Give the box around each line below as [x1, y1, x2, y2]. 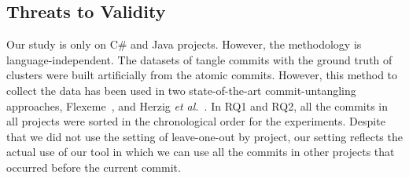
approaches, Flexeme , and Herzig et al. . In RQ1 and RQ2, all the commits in [6, 97, 388, 114]
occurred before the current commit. [6, 158, 181, 175]
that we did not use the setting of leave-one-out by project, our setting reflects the [6, 128, 403, 144]
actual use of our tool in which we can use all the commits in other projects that [6, 143, 395, 160]
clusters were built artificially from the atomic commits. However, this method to [6, 67, 398, 83]
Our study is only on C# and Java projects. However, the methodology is [6, 36, 362, 53]
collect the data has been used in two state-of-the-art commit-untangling [6, 82, 356, 98]
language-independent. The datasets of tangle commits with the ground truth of [6, 51, 392, 67]
